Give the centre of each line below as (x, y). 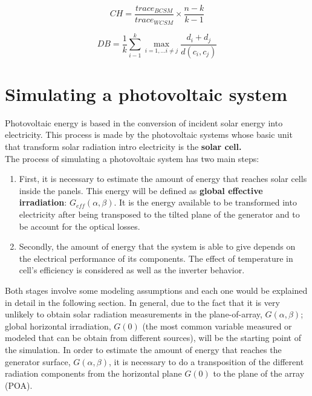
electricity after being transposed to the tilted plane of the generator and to (159, 214)
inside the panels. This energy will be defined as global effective (141, 190)
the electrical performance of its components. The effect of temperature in (156, 258)
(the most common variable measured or (217, 326)
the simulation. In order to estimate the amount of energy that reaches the (143, 349)
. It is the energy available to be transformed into (205, 202)
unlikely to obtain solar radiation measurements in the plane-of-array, (134, 314)
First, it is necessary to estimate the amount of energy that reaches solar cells (163, 179)
